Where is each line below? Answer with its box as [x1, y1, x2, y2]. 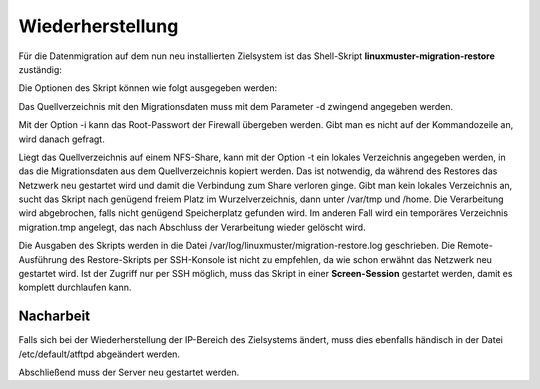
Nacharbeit [18, 308, 90, 325]
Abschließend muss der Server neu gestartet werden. [18, 366, 240, 379]
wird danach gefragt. [18, 133, 105, 145]
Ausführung [18, 253, 68, 265]
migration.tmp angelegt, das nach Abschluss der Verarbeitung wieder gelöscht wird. [18, 221, 366, 233]
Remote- [456, 240, 494, 252]
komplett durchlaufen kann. [18, 281, 132, 294]
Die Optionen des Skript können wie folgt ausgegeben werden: [18, 82, 278, 94]
